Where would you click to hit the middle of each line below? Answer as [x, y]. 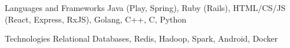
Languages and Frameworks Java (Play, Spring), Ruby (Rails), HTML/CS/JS [145, 8]
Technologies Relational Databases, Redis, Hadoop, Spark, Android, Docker [141, 38]
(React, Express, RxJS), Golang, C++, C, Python [96, 19]
